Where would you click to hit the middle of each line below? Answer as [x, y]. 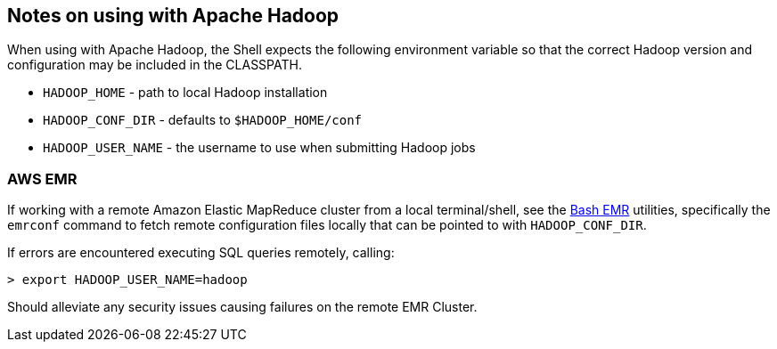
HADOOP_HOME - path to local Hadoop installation [185, 93]
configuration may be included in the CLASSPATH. [155, 65]
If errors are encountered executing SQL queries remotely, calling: [201, 253]
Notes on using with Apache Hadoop [173, 16]
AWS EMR [42, 179]
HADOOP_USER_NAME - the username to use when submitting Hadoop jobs [259, 148]
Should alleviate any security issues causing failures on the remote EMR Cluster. [242, 307]
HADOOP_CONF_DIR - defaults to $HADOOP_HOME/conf [203, 120]
